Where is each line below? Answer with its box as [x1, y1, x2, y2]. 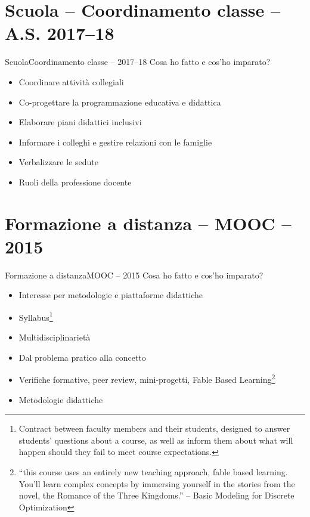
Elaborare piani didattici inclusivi [18, 116, 142, 128]
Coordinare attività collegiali [18, 75, 124, 88]
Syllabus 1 [18, 309, 53, 323]
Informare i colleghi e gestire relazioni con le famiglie [18, 135, 212, 148]
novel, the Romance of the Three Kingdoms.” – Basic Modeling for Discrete [18, 489, 294, 501]
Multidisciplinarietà [18, 331, 91, 343]
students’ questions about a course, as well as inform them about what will [18, 434, 293, 446]
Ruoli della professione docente [18, 175, 132, 188]
